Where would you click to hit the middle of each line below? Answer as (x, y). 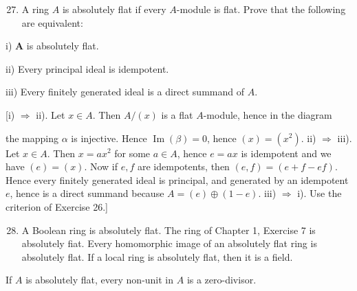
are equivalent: (52, 22)
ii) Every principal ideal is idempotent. (87, 68)
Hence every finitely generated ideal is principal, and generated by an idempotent (177, 179)
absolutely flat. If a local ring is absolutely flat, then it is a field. (157, 256)
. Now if (101, 166)
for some (132, 153)
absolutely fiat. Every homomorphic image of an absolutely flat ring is (169, 243)
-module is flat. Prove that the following (261, 9)
